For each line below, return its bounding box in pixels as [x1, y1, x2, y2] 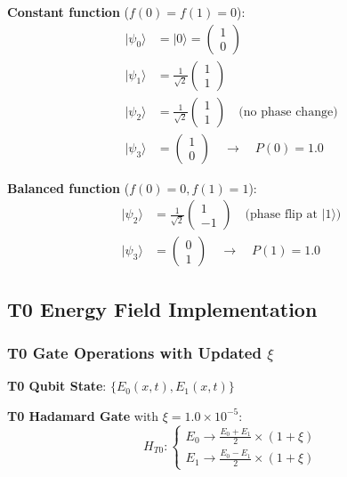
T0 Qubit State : [7, 376, 107, 395]
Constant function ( [7, 3, 129, 20]
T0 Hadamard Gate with [7, 406, 159, 424]
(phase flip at [245, 208, 318, 222]
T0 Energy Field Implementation [7, 295, 318, 322]
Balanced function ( [7, 178, 130, 197]
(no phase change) [238, 105, 338, 118]
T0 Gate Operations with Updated [7, 342, 262, 364]
